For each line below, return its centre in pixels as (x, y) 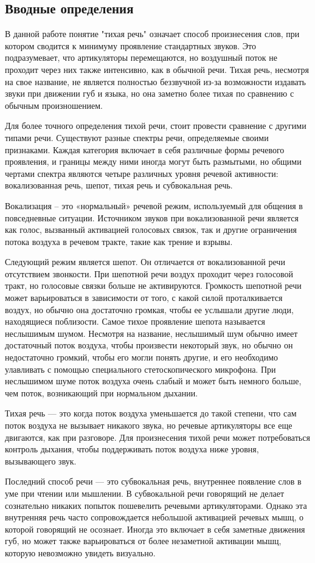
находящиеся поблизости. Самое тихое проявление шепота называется (135, 321)
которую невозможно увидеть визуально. (80, 552)
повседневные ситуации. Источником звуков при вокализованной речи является (152, 217)
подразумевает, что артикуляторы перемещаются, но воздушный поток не (141, 57)
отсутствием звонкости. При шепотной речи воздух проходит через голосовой (149, 273)
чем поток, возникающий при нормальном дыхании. (102, 392)
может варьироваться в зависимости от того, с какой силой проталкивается (144, 298)
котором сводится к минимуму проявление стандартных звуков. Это (130, 45)
